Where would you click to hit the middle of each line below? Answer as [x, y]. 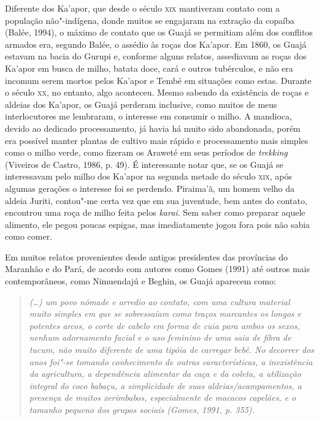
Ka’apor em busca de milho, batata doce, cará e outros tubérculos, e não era [149, 68]
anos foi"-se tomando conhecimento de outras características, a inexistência [171, 361]
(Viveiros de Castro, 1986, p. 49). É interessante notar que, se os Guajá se [144, 164]
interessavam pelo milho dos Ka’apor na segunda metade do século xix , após [148, 176]
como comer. [29, 236]
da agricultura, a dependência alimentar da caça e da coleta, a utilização [165, 374]
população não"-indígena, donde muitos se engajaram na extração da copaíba [150, 20]
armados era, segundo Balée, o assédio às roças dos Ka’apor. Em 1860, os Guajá [156, 44]
